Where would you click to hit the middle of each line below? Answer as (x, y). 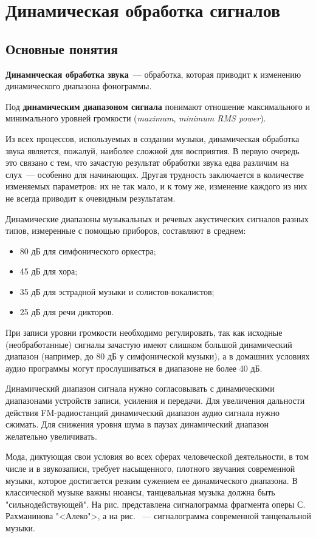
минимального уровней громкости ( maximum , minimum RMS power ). (136, 118)
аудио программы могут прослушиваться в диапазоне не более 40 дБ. (134, 368)
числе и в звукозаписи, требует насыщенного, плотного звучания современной (150, 468)
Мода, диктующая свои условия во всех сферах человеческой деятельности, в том (157, 456)
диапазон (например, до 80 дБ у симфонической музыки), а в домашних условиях (158, 356)
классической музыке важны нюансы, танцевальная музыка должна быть (140, 492)
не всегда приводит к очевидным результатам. (91, 198)
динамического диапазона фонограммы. (79, 86)
